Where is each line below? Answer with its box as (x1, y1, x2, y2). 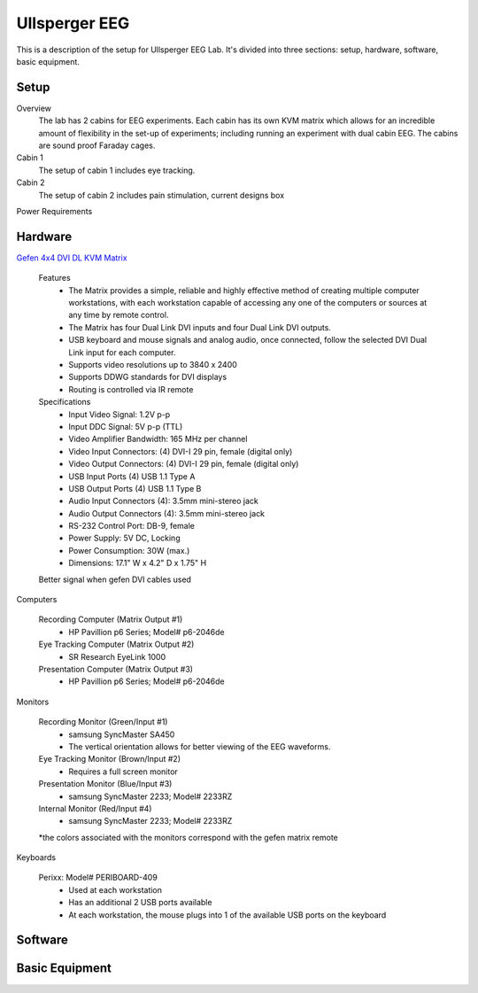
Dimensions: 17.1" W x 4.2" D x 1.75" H (68, 558, 207, 569)
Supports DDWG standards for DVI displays (68, 372, 227, 383)
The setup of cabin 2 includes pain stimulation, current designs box (38, 190, 285, 200)
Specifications (38, 397, 91, 407)
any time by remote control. (68, 310, 169, 321)
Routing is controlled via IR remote (68, 384, 194, 394)
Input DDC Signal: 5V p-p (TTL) (68, 421, 183, 431)
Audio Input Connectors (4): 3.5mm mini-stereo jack (68, 496, 258, 507)
